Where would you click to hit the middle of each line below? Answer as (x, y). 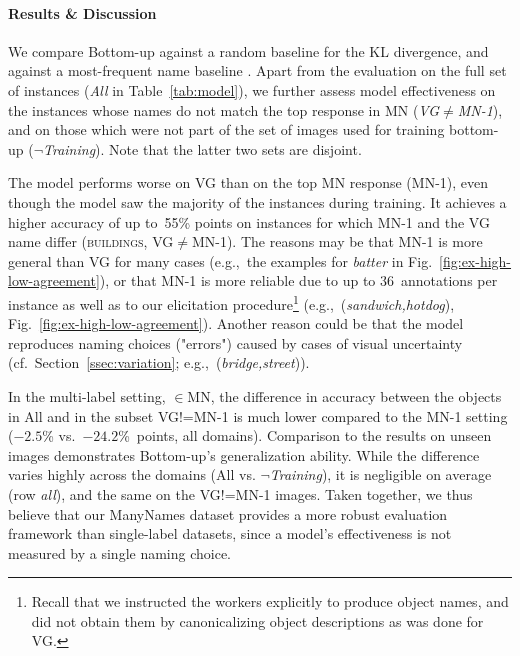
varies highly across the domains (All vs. (132, 474)
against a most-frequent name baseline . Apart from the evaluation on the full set (257, 70)
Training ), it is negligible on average (380, 474)
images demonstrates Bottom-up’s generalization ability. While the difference (244, 454)
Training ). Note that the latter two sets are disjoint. (202, 148)
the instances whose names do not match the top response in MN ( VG (224, 109)
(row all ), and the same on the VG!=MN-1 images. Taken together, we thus (240, 493)
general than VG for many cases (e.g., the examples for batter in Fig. (220, 260)
